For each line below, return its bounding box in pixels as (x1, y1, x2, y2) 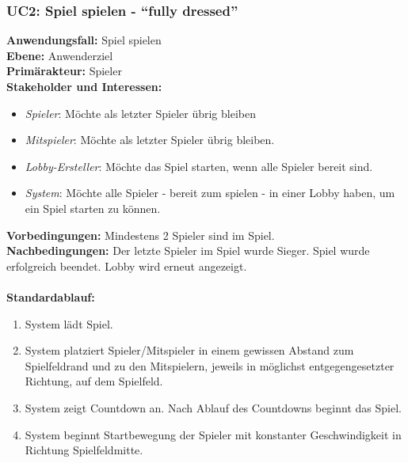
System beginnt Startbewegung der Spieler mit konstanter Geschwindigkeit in (25, 426, 402, 442)
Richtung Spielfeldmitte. (25, 442, 143, 458)
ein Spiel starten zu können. (25, 199, 161, 216)
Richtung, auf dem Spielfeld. (25, 373, 163, 389)
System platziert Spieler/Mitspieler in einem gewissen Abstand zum (25, 342, 354, 359)
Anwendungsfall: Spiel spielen (6, 32, 162, 48)
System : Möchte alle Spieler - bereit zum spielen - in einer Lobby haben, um (25, 184, 395, 201)
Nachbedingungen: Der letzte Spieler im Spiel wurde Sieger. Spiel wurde (6, 242, 370, 259)
